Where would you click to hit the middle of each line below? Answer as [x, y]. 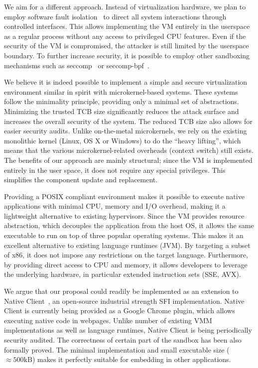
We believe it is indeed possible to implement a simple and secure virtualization [126, 82]
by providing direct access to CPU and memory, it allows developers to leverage [126, 264]
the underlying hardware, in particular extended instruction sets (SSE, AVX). [123, 274]
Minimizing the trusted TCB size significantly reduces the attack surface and [122, 111]
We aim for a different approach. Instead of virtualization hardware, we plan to [125, 6]
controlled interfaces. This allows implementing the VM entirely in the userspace [127, 26]
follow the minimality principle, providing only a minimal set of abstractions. [122, 101]
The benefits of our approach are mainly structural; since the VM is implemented [128, 160]
